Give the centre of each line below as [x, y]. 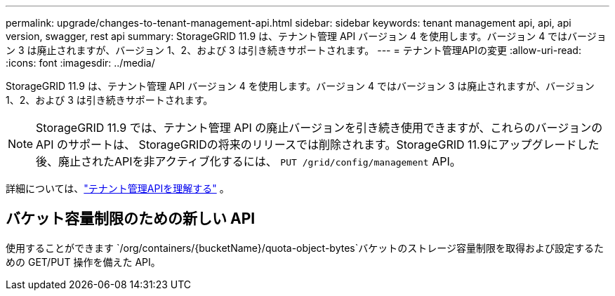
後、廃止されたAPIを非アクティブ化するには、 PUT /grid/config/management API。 [249, 161]
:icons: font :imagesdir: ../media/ [80, 63]
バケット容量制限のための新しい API [131, 219]
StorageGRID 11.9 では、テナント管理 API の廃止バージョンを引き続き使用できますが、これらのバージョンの [319, 128]
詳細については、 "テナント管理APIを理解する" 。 [118, 188]
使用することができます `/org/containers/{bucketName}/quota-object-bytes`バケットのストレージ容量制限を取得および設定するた [305, 248]
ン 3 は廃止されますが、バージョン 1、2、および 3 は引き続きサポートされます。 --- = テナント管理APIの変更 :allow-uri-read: [293, 50]
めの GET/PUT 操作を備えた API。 [83, 262]
